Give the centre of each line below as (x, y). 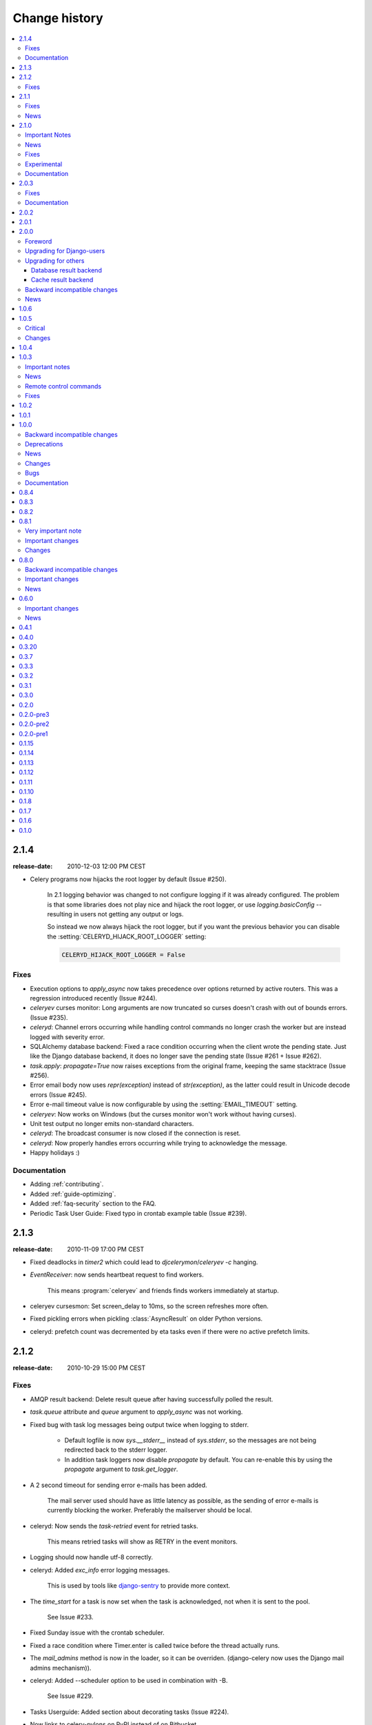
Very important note (53, 531)
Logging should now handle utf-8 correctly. (91, 1557)
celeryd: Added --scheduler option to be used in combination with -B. (129, 1680)
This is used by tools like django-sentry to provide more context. (139, 1586)
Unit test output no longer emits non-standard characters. (112, 1124)
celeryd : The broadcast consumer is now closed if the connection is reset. (135, 1133)
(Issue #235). (49, 1017)
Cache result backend (62, 280)
